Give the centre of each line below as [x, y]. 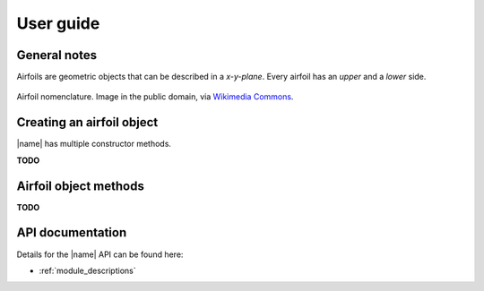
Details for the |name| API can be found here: [100, 254]
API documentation [72, 233]
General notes [57, 55]
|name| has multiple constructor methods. [94, 144]
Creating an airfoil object [87, 122]
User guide [58, 23]
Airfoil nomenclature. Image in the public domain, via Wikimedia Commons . [155, 97]
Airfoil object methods [81, 186]
